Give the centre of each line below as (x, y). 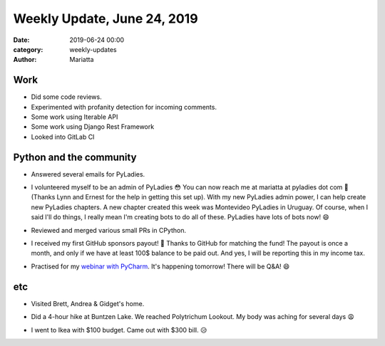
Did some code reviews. (67, 97)
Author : (25, 60)
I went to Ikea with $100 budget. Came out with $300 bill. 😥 (119, 330)
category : (28, 49)
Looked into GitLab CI (63, 137)
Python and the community (75, 157)
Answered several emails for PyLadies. (88, 174)
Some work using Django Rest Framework (93, 127)
